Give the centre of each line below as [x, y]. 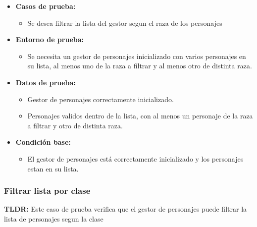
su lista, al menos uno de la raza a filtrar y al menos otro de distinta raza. [140, 66]
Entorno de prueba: [50, 39]
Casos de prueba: [46, 6]
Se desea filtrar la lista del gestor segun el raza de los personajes [125, 23]
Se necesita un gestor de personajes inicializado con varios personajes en [137, 56]
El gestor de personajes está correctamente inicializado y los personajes [135, 158]
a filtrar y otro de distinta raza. [75, 125]
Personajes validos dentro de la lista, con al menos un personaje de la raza [140, 116]
